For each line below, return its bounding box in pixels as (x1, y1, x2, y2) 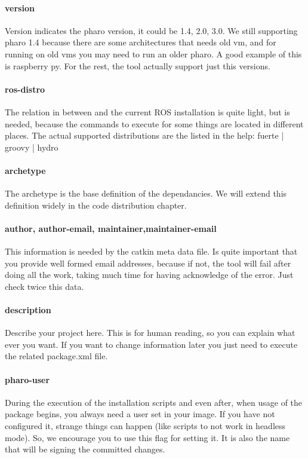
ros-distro (5, 82, 45, 95)
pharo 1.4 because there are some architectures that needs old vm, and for (5, 36, 276, 48)
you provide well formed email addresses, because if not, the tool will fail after (5, 256, 291, 269)
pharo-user (5, 373, 50, 385)
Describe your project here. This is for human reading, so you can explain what (5, 326, 295, 339)
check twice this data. (5, 280, 84, 292)
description (5, 304, 51, 316)
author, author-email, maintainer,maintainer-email (5, 222, 217, 234)
